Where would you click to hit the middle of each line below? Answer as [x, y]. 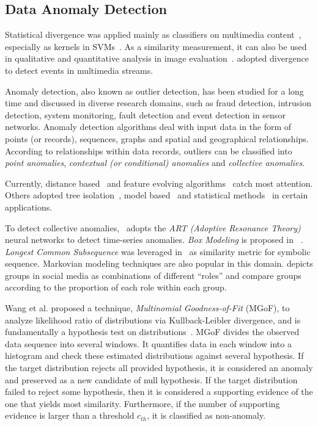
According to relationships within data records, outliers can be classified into [149, 150]
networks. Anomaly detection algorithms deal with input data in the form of [148, 127]
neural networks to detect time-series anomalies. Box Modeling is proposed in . [154, 240]
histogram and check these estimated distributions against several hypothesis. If [154, 356]
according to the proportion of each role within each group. [116, 287]
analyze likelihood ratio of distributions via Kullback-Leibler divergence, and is [153, 319]
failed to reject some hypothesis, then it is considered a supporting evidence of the [159, 392]
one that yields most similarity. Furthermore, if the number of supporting [142, 403]
